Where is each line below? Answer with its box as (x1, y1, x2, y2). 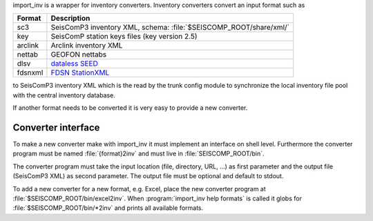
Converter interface (12, 122, 100, 133)
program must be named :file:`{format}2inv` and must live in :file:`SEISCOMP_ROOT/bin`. (12, 149, 265, 158)
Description (50, 14, 90, 23)
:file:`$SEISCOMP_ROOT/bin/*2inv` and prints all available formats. (12, 204, 204, 212)
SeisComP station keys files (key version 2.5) (50, 32, 198, 41)
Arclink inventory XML (50, 41, 123, 50)
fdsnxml (17, 68, 44, 77)
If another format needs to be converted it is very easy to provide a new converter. (12, 104, 248, 112)
